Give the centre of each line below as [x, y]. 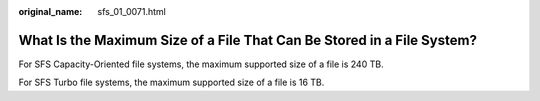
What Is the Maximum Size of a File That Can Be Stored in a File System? [247, 40]
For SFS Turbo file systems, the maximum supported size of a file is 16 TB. [171, 82]
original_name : [50, 11]
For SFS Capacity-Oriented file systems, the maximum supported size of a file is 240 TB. [201, 64]
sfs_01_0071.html [132, 11]
